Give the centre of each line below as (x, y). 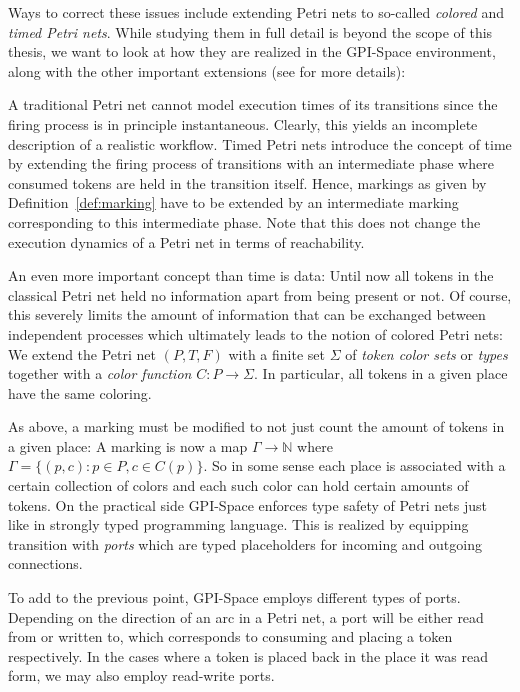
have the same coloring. (80, 392)
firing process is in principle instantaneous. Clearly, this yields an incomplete (243, 123)
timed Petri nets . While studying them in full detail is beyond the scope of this (250, 31)
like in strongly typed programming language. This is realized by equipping (238, 524)
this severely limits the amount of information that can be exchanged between (247, 314)
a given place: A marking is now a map (128, 445)
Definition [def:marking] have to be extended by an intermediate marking (233, 202)
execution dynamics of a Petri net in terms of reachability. (186, 241)
